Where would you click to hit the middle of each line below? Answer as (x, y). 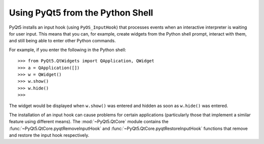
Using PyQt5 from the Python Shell (81, 13)
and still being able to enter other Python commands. (62, 41)
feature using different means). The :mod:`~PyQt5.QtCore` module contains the (89, 122)
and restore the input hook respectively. (49, 135)
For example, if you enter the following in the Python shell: (68, 50)
